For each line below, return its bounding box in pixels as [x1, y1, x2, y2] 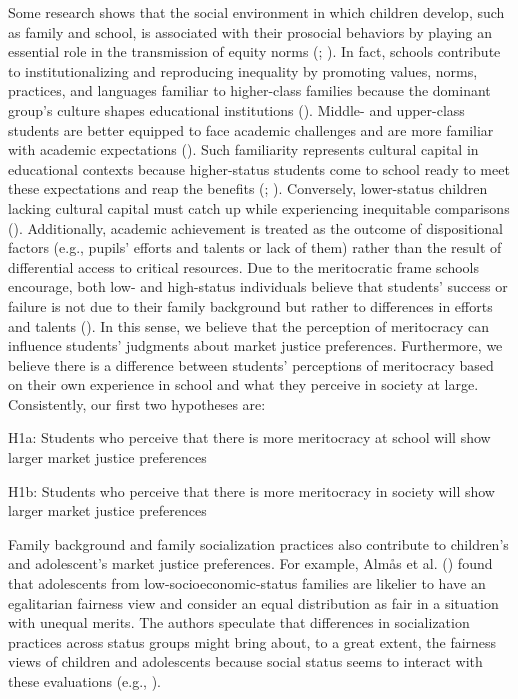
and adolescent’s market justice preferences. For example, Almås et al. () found [8, 553, 493, 574]
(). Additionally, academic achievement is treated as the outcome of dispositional [8, 217, 503, 238]
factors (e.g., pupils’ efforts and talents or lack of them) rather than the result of [8, 237, 502, 258]
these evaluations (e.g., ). [8, 671, 161, 691]
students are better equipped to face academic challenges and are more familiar [8, 119, 494, 140]
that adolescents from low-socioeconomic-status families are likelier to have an [8, 573, 486, 594]
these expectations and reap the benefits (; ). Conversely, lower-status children [8, 178, 488, 199]
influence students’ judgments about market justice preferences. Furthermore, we [8, 335, 503, 356]
